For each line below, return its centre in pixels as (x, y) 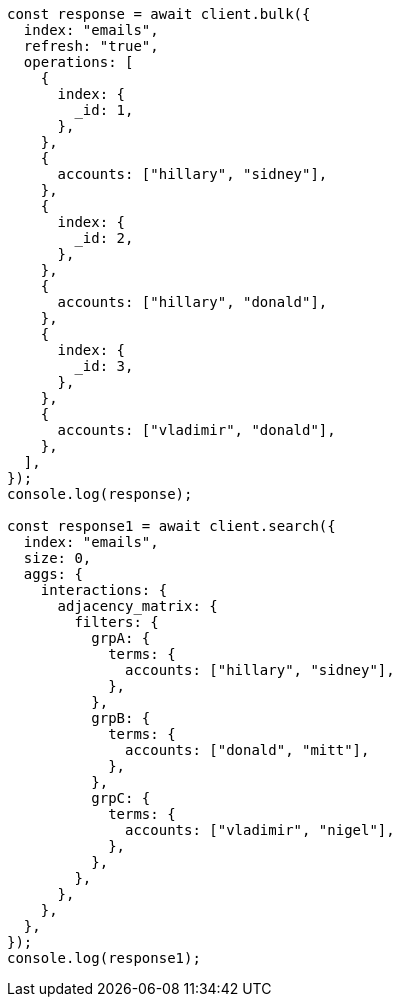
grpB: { (121, 718)
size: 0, (57, 558)
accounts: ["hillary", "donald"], (192, 302)
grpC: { (121, 798)
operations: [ (78, 62)
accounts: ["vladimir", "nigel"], (260, 830)
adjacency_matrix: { (137, 606)
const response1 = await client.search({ (171, 526)
